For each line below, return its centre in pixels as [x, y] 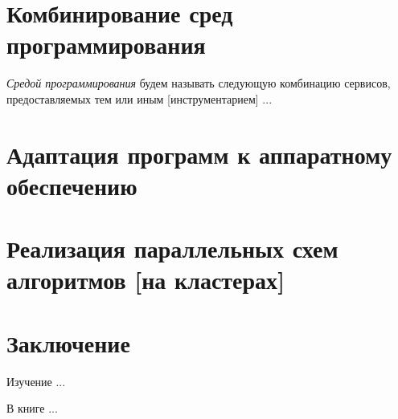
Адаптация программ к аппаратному [199, 154]
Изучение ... [36, 381]
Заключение [68, 342]
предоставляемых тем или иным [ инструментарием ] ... [140, 98]
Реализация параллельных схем [172, 248]
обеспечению [72, 185]
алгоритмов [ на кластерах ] [146, 280]
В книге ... [32, 408]
